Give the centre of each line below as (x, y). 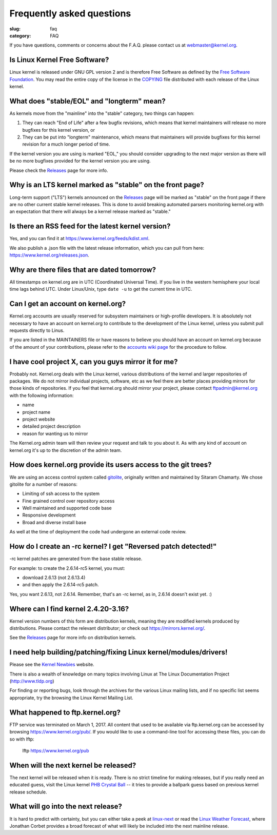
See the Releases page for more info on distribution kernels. (73, 638)
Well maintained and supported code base (67, 508)
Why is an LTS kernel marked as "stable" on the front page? (107, 185)
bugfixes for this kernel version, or (58, 130)
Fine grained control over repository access (68, 501)
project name (36, 412)
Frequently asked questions (70, 13)
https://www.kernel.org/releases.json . (50, 255)
